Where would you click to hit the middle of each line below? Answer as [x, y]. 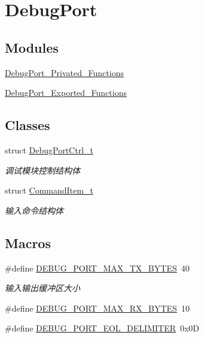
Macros [28, 242]
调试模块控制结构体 [42, 170]
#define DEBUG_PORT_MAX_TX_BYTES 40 [97, 268]
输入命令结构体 [34, 210]
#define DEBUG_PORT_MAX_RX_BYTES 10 [97, 308]
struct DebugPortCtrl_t [49, 150]
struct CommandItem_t [49, 190]
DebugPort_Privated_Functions [64, 72]
